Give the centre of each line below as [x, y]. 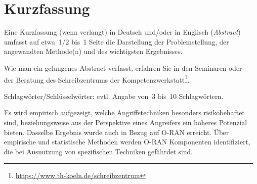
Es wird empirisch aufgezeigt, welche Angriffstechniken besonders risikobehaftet [124, 113]
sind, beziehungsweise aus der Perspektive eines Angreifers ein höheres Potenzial [126, 122]
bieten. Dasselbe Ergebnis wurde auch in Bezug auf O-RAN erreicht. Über [117, 132]
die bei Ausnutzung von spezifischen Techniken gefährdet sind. [98, 151]
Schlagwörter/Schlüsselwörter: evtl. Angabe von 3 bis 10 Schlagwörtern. [114, 96]
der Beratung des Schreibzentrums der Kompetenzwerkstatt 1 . [97, 79]
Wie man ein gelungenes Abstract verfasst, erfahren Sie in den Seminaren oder [123, 68]
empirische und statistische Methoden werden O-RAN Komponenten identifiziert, [127, 142]
